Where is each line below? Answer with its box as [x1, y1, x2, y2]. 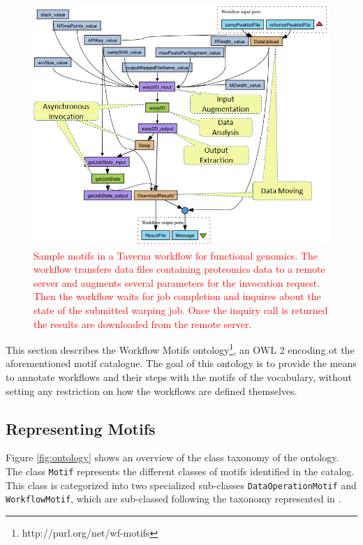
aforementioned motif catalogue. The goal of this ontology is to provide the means [6, 356, 357, 371]
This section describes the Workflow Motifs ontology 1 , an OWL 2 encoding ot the [6, 341, 355, 357]
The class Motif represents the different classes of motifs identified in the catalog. [6, 464, 355, 479]
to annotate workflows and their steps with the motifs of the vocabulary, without [6, 370, 352, 385]
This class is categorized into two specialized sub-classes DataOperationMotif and [6, 477, 357, 492]
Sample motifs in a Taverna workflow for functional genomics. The [34, 248, 318, 262]
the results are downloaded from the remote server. [34, 316, 252, 331]
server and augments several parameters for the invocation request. [34, 275, 320, 290]
